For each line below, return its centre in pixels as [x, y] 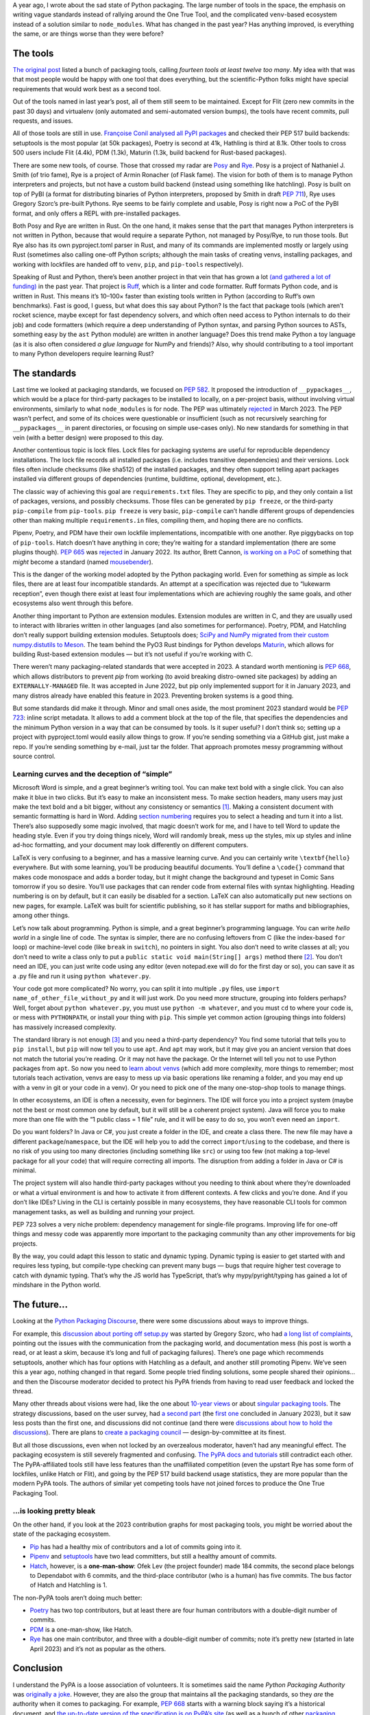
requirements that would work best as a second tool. [87, 88]
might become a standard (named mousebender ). [83, 562]
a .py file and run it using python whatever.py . [82, 976]
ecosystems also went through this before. [73, 603]
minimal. [25, 1170]
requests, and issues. [43, 121]
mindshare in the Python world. [57, 1285]
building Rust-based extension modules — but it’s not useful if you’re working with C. [133, 654]
